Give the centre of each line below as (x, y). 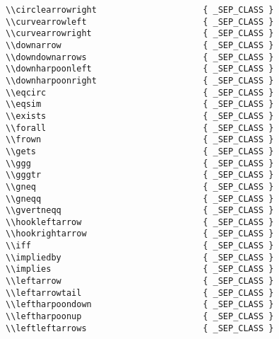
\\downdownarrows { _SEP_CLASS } (140, 57)
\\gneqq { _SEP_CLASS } (140, 199)
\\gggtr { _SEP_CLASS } (140, 175)
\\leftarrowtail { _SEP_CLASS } (140, 293)
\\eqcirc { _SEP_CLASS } (140, 92)
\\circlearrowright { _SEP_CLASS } (140, 10)
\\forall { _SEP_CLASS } (140, 128)
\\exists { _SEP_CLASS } (140, 116)
